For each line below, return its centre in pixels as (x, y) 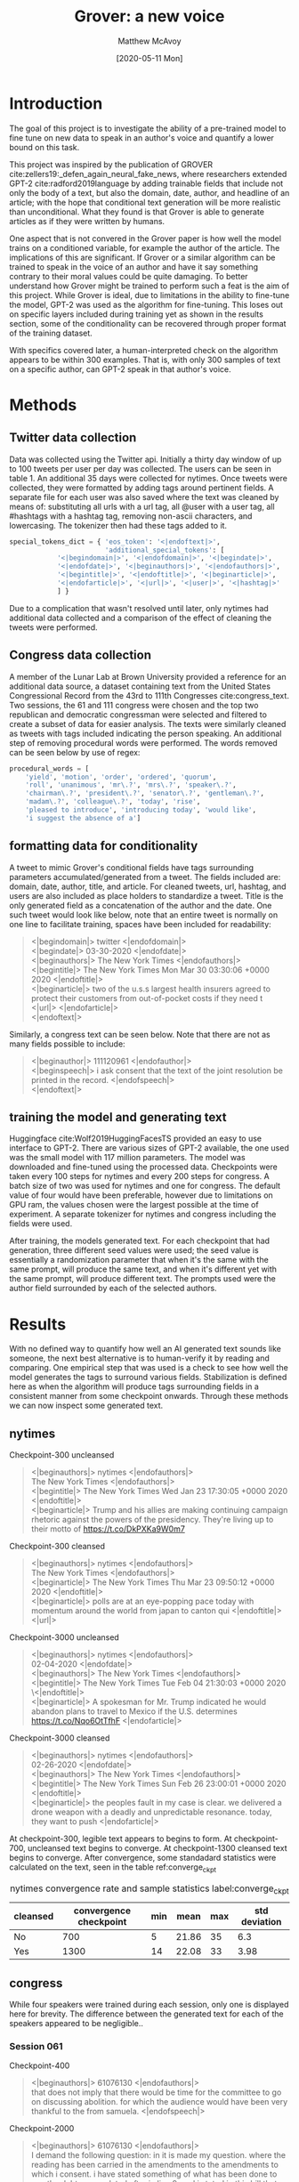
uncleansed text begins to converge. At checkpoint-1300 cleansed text (157, 1848)
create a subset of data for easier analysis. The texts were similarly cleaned (148, 723)
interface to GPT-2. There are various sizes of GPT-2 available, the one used (149, 1148)
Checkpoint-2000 (42, 2129)
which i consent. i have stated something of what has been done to (154, 2174)
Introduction (56, 103)
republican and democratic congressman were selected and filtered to (138, 715)
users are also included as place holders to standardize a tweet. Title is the (146, 895)
